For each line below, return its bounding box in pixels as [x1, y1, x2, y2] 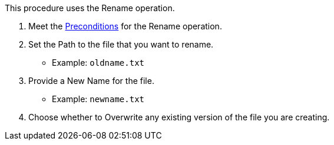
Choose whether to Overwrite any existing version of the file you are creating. [28, 112, 330, 122]
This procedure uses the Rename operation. [5, 3, 175, 13]
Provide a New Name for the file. [28, 76, 154, 86]
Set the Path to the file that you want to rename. [28, 39, 214, 49]
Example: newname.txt [52, 94, 144, 104]
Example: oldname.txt [52, 58, 144, 68]
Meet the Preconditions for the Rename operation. [28, 21, 222, 31]
